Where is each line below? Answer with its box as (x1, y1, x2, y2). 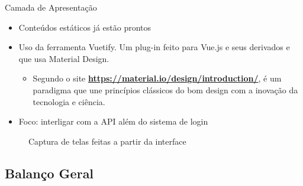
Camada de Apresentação (5, 1, 97, 13)
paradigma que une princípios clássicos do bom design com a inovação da (33, 83, 298, 96)
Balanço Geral (5, 164, 94, 182)
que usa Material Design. (18, 52, 109, 64)
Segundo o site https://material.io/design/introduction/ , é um (33, 72, 282, 84)
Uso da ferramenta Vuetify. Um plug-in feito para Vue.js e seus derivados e (18, 41, 290, 53)
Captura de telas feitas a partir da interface (28, 135, 186, 147)
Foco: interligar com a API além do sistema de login (18, 115, 208, 128)
